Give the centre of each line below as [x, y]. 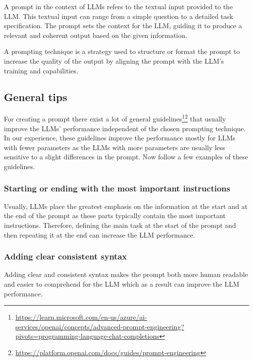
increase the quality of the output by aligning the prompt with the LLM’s [114, 60]
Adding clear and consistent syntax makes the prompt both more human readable [126, 274]
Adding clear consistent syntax [65, 256]
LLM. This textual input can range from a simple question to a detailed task [118, 16]
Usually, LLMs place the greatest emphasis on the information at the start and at [126, 206]
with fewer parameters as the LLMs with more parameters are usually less [115, 147]
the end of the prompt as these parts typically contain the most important [115, 215]
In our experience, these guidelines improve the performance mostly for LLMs [120, 138]
